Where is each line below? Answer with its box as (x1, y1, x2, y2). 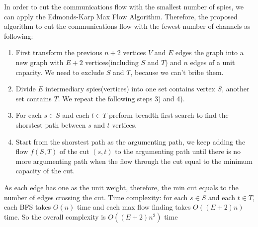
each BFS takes (4, 202, 51, 212)
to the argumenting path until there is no (115, 146, 241, 156)
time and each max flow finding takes (77, 202, 191, 212)
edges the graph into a (175, 47, 244, 58)
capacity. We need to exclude (15, 67, 104, 77)
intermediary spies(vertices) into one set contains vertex (45, 83, 215, 94)
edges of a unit (190, 57, 235, 67)
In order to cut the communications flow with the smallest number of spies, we (4, 1, 244, 11)
